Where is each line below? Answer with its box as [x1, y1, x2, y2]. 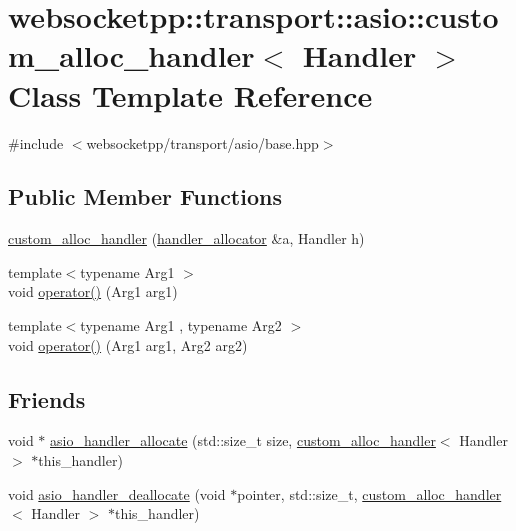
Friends [8, 383, 86, 414]
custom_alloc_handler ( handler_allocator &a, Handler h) [8, 228, 365, 249]
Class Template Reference [8, 74, 373, 115]
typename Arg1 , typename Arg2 [80, 315, 282, 336]
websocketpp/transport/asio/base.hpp [86, 132, 319, 153]
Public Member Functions [8, 181, 282, 212]
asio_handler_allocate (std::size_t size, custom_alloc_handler [50, 430, 436, 451]
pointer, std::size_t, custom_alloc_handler [237, 483, 502, 504]
